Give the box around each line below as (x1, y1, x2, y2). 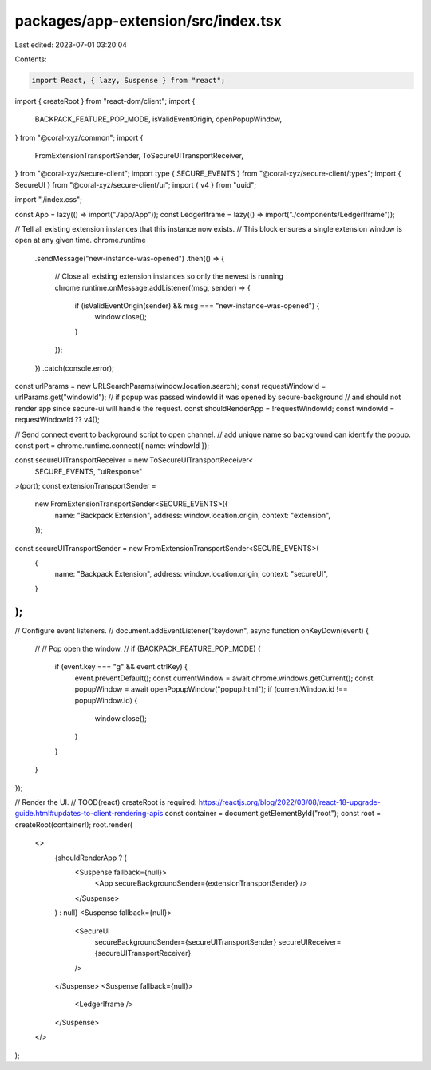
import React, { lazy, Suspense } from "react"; (31, 76, 226, 85)
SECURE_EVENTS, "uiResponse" (34, 466, 143, 476)
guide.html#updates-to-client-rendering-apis (14, 809, 164, 818)
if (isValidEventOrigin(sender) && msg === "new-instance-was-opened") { (74, 300, 320, 311)
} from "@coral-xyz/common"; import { (14, 133, 144, 142)
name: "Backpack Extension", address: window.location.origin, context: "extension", (54, 510, 331, 520)
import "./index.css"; (14, 195, 83, 204)
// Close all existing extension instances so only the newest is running (54, 271, 283, 281)
